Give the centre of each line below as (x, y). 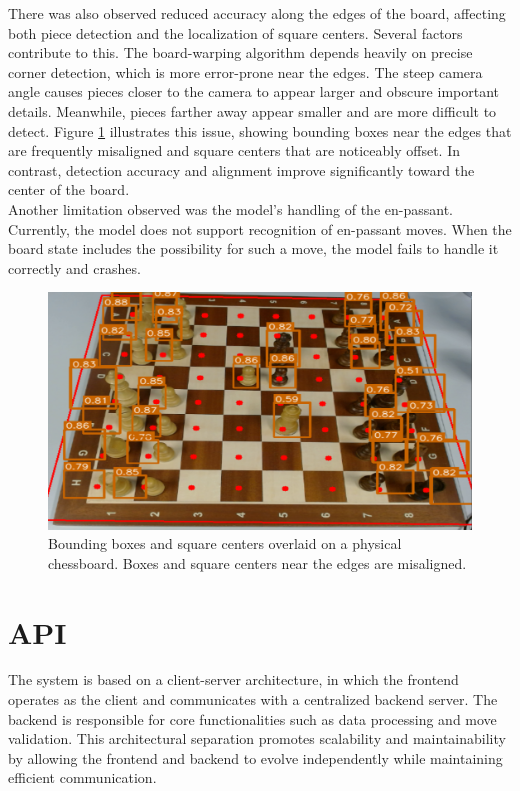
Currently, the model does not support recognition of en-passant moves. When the (260, 228)
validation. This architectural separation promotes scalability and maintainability (257, 738)
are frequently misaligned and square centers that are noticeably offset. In (234, 150)
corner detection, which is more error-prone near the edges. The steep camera (245, 71)
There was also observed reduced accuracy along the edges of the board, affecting (257, 13)
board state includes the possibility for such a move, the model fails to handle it (253, 248)
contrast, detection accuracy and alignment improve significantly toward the (241, 169)
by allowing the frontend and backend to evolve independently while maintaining (255, 757)
